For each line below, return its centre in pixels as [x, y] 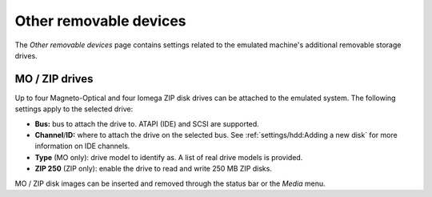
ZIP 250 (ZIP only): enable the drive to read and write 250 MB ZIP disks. [153, 169]
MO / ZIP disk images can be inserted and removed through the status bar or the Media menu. [170, 183]
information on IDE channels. [82, 146]
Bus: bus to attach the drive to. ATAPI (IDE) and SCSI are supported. [147, 123]
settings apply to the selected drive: [74, 109]
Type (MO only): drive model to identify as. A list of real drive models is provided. [169, 157]
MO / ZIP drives [54, 79]
